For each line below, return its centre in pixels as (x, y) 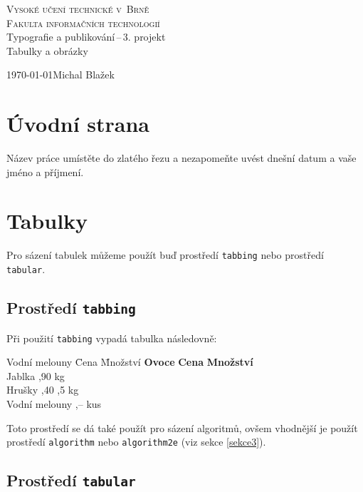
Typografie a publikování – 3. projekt (86, 37)
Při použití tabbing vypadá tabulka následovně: (112, 338)
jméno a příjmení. (45, 171)
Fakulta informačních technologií (83, 22)
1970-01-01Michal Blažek (60, 75)
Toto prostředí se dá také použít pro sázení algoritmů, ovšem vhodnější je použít (182, 427)
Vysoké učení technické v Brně (78, 9)
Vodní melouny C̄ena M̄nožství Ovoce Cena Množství (130, 362)
